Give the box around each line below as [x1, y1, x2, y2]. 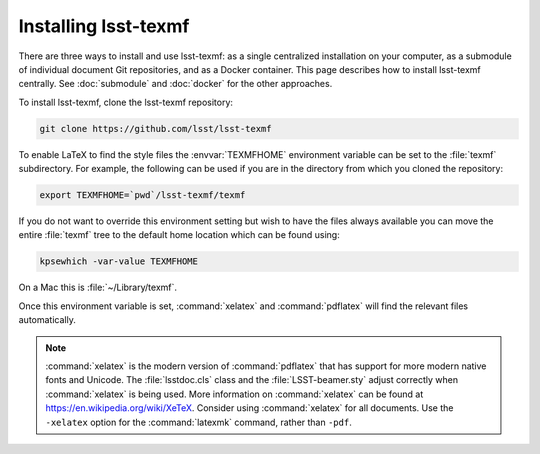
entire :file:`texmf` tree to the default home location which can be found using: [18, 229, 340, 241]
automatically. [18, 314, 77, 326]
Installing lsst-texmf [18, 15, 190, 37]
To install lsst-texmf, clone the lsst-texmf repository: [18, 96, 234, 108]
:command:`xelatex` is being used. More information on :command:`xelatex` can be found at [45, 388, 424, 400]
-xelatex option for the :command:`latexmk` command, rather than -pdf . [45, 416, 352, 428]
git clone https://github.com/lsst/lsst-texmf [39, 123, 272, 134]
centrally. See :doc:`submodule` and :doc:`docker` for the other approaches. [18, 78, 333, 90]
